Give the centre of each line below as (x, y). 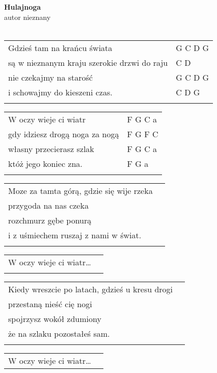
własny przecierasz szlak (51, 148)
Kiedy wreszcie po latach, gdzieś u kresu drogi (91, 289)
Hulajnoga (23, 7)
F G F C (143, 134)
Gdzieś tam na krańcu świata (60, 47)
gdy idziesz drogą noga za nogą (64, 134)
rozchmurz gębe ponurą (50, 220)
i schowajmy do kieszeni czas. (60, 92)
